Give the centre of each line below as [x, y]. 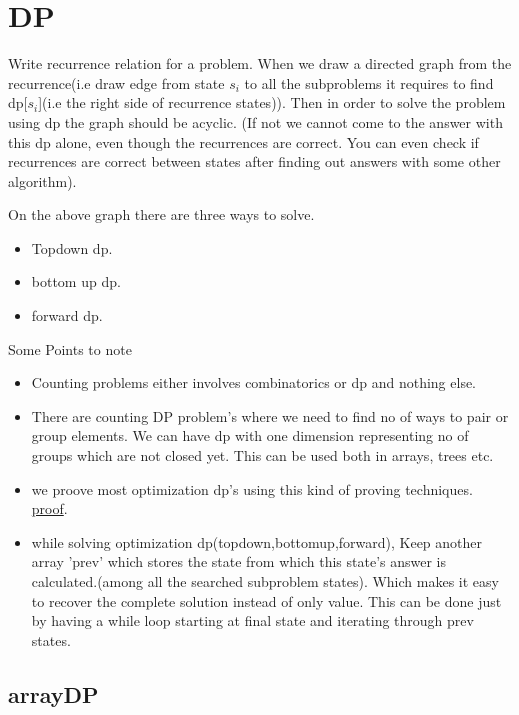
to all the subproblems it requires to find [369, 82]
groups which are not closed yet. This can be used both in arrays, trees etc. [262, 455]
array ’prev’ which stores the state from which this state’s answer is [238, 561]
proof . [49, 508]
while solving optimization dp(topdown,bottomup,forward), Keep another [257, 541]
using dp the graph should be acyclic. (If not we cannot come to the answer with [255, 121]
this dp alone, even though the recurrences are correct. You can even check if [243, 141]
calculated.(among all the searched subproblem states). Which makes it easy [265, 581]
